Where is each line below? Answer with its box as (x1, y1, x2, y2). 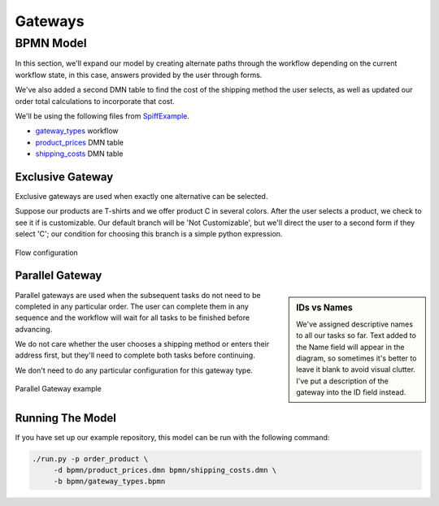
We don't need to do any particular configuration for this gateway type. (15, 365, 254, 375)
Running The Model (15, 411, 117, 425)
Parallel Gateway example (15, 384, 102, 394)
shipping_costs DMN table (35, 149, 124, 158)
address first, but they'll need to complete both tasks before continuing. (15, 350, 255, 361)
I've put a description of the (296, 376, 389, 386)
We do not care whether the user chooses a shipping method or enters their (15, 339, 270, 349)
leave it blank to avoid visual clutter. (296, 365, 416, 374)
